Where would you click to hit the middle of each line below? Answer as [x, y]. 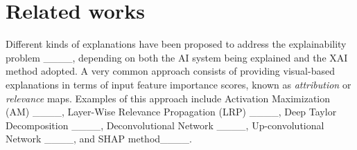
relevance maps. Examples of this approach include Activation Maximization [168, 98]
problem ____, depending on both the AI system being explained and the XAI [177, 57]
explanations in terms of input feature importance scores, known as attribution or [178, 84]
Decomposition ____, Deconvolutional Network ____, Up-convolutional [165, 125]
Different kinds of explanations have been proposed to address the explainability [176, 44]
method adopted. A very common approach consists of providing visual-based [170, 71]
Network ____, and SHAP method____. [99, 139]
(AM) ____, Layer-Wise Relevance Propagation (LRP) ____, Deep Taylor [171, 112]
